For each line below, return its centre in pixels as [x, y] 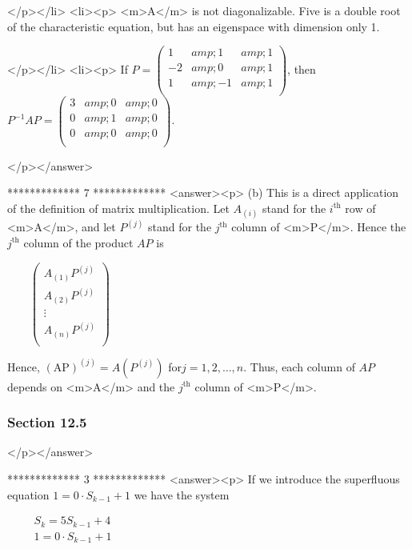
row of [360, 208]
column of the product [78, 242]
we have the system [182, 494]
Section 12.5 [47, 422]
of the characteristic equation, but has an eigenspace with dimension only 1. [194, 26]
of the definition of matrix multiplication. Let [118, 208]
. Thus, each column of [299, 366]
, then [302, 69]
